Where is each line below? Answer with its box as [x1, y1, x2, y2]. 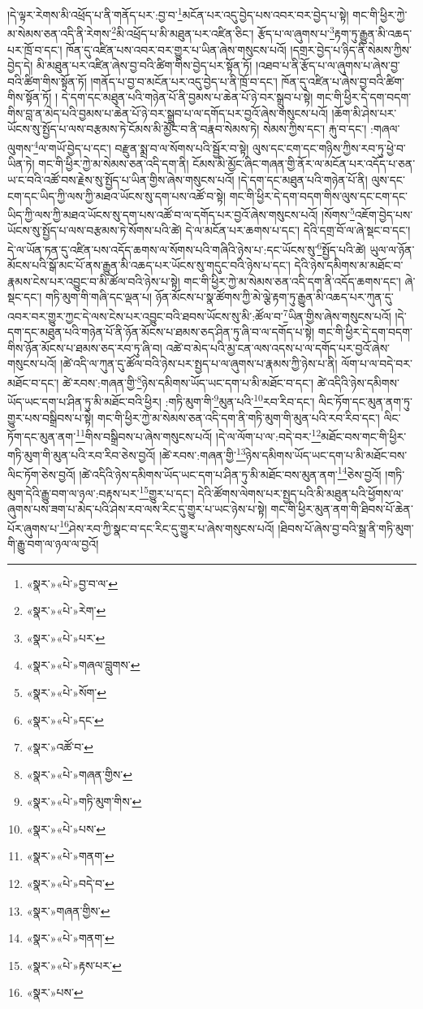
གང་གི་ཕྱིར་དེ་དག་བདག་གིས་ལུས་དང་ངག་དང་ [229, 187, 408, 204]
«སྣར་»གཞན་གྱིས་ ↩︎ [26, 902, 110, 919]
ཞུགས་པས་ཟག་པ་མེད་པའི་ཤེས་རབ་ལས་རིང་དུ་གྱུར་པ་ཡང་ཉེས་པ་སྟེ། [7, 500, 267, 517]
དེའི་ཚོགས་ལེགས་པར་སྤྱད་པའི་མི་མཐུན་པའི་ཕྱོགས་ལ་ [197, 484, 404, 501]
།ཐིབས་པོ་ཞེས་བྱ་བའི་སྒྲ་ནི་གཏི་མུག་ [278, 519, 414, 536]
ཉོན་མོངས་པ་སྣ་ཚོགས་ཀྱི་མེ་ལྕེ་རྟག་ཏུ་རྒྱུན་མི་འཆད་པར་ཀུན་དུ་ [155, 288, 394, 305]
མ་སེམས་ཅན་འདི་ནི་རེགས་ [7, 24, 112, 41]
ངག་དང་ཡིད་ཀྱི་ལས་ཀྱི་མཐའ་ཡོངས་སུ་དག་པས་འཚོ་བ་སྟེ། [7, 187, 227, 204]
